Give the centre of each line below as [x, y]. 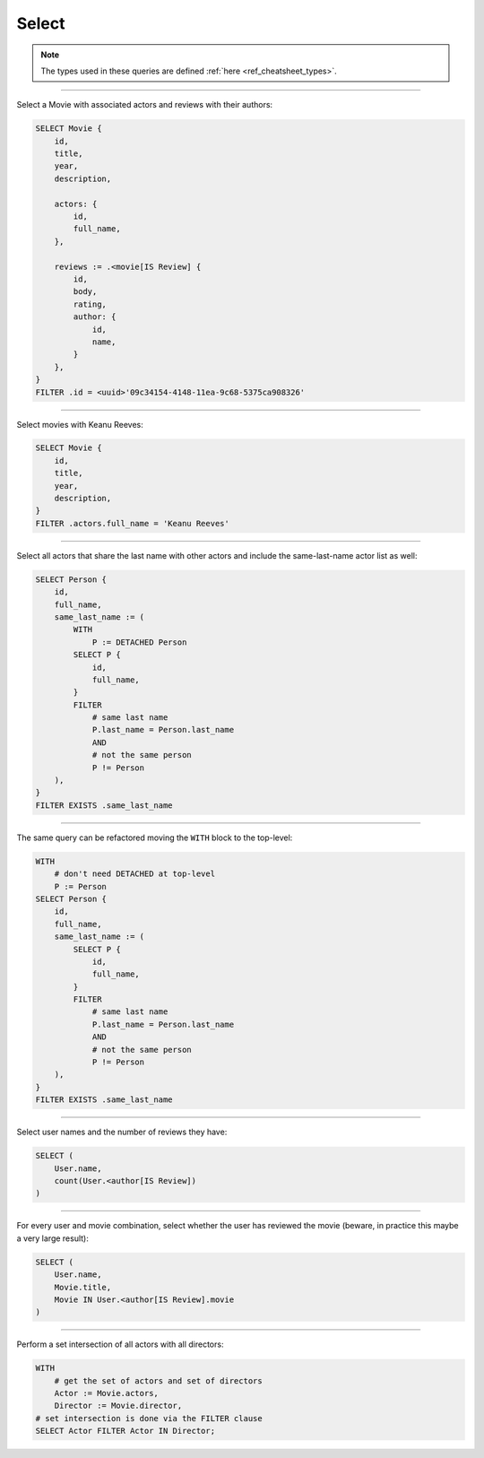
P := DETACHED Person [139, 642]
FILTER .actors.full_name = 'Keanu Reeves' [133, 523]
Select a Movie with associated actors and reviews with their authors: [145, 105]
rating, [90, 304]
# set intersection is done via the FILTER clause [149, 1418]
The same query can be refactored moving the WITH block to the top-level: [155, 837]
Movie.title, [83, 1287]
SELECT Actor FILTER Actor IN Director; [125, 1431]
